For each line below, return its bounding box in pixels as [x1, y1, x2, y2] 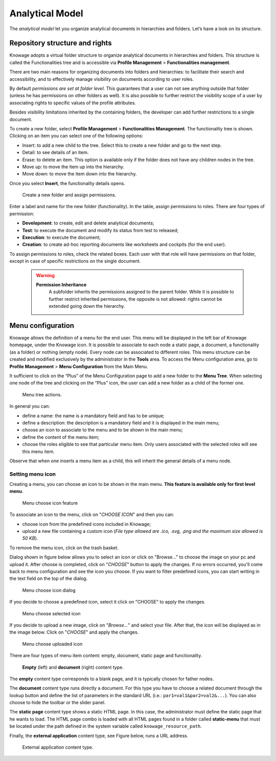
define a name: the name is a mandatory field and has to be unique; [22, 412, 165, 419]
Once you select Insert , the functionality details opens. [9, 180, 125, 186]
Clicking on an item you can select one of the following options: [9, 133, 143, 139]
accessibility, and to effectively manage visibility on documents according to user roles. [9, 76, 194, 82]
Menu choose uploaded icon [22, 641, 83, 647]
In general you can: [9, 403, 51, 409]
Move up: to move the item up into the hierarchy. [22, 164, 125, 170]
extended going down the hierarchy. [49, 303, 125, 309]
